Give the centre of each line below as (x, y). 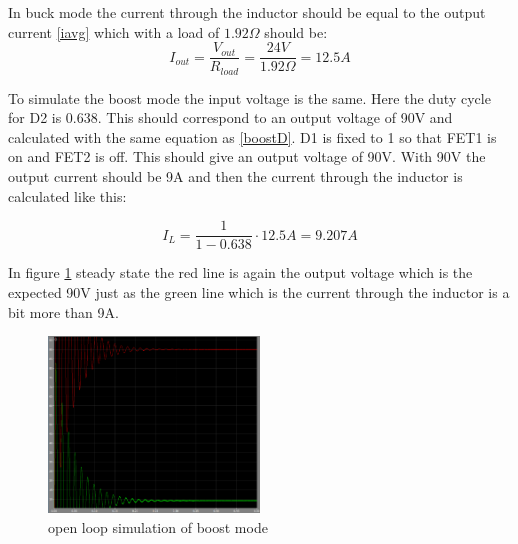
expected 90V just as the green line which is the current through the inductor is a (259, 291)
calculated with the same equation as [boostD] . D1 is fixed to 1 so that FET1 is (252, 136)
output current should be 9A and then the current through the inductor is (235, 176)
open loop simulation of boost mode (158, 526)
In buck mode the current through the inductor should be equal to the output (247, 12)
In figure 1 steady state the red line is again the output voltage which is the (240, 272)
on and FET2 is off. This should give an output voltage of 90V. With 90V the (247, 156)
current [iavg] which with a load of (114, 31)
